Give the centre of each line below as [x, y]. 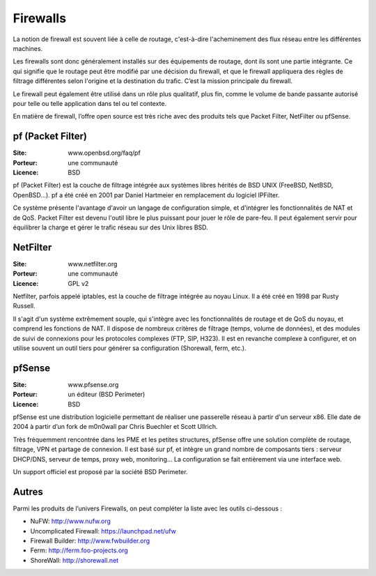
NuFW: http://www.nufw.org [71, 521]
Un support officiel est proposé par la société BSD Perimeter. [100, 471]
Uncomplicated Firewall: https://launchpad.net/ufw [103, 531]
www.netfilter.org [93, 264]
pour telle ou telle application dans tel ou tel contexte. [90, 103]
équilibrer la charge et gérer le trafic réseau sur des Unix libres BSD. [110, 227]
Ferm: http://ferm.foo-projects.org [79, 550]
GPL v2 [78, 283]
